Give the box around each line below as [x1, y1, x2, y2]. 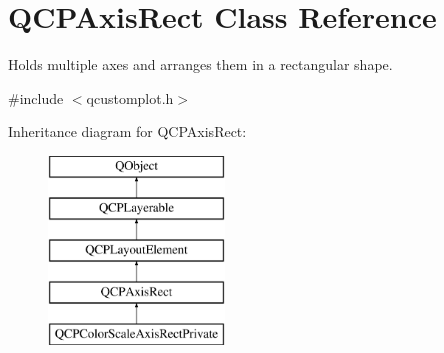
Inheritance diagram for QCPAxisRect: [8, 121, 247, 142]
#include [8, 87, 64, 108]
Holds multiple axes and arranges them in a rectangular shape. [8, 54, 393, 75]
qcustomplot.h [86, 87, 174, 108]
